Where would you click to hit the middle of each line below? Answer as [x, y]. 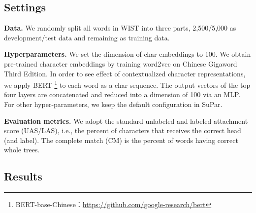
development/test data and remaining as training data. [87, 37]
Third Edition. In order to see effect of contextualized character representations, [125, 73]
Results [23, 176]
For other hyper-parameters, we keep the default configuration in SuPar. [113, 104]
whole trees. [22, 150]
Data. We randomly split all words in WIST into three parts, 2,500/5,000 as [120, 28]
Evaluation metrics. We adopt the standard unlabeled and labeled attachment [126, 121]
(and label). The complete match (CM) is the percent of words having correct [121, 140]
